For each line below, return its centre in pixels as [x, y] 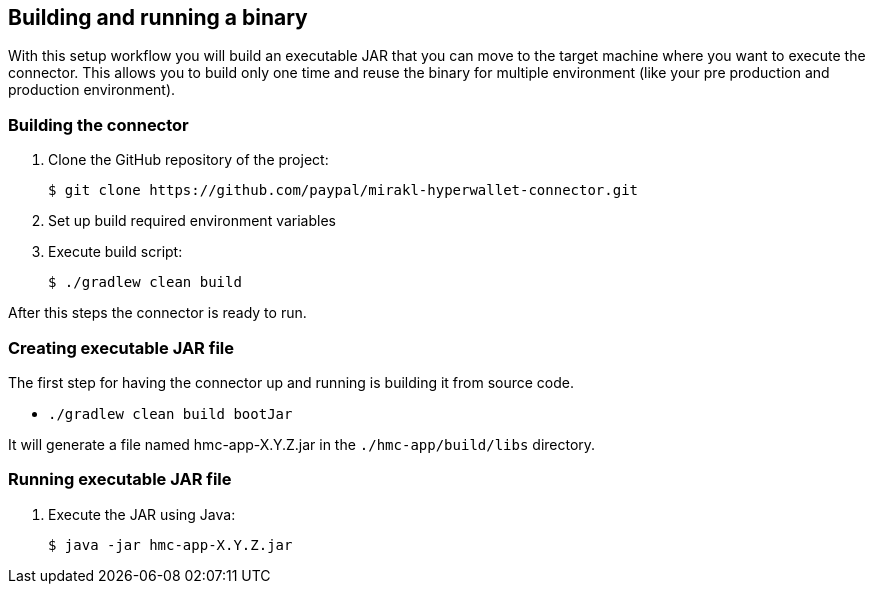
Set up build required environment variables [192, 221]
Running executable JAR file [120, 479]
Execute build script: [115, 252]
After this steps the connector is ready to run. [157, 313]
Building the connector [98, 124]
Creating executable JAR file [121, 347]
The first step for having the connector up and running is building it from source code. [291, 382]
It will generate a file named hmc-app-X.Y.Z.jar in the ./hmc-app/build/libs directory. [302, 444]
